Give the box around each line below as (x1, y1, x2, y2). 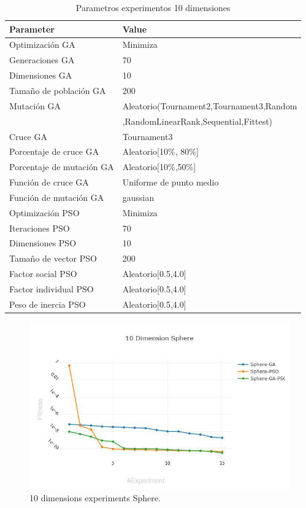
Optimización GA (9, 38, 75, 51)
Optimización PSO (9, 206, 80, 219)
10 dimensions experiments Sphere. (29, 491, 161, 504)
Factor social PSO (9, 267, 77, 280)
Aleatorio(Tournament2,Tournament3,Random (122, 99, 297, 112)
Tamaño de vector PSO (9, 252, 97, 265)
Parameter (9, 22, 55, 35)
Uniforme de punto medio (122, 176, 219, 189)
